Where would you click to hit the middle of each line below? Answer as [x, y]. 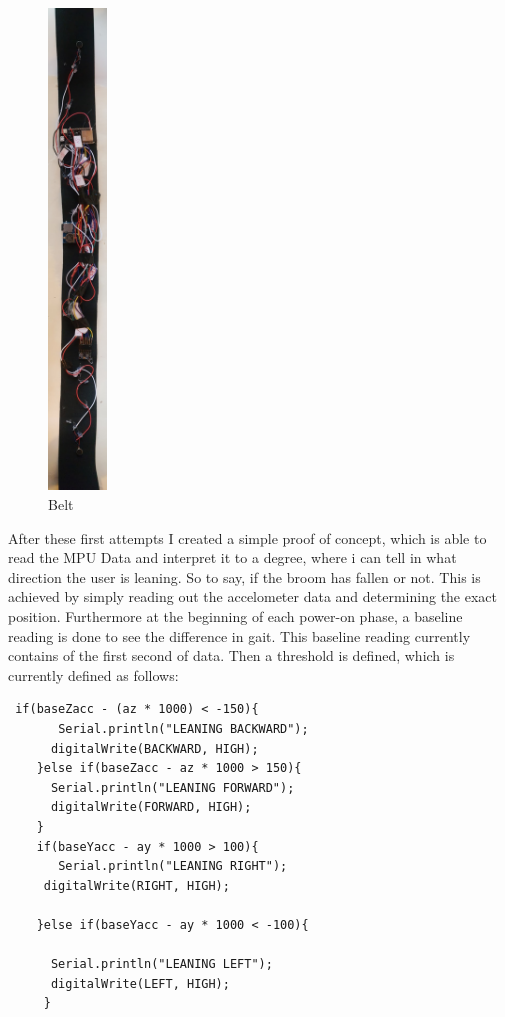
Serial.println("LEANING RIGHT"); [173, 866]
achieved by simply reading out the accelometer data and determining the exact [253, 596]
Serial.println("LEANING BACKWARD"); [183, 728]
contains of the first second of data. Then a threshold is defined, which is [231, 655]
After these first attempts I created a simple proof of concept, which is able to [247, 537]
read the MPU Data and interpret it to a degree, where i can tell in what [232, 557]
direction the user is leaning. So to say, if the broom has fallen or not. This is [244, 576]
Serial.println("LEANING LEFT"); [161, 964]
